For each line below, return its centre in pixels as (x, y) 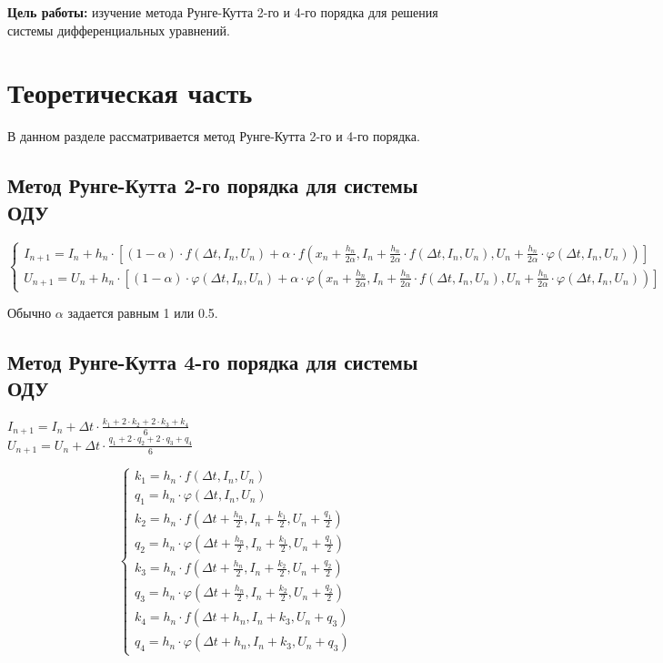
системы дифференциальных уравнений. (119, 30)
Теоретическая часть (130, 92)
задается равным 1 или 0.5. (143, 313)
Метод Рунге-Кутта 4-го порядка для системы (213, 362)
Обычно (30, 313)
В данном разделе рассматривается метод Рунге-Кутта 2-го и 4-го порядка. (214, 136)
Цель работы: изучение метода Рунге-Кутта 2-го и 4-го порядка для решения (223, 12)
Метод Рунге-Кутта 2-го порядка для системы (213, 185)
